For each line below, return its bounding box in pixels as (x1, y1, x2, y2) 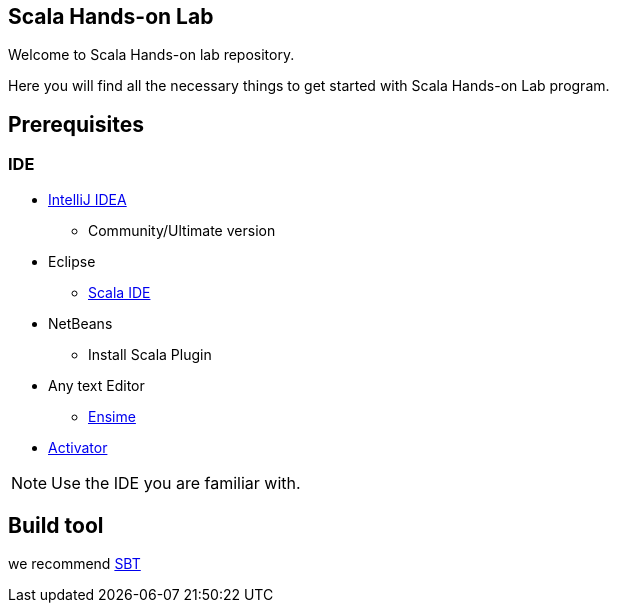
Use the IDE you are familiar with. (51, 472, 301, 493)
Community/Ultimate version (88, 221, 276, 239)
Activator (48, 438, 108, 456)
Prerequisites (8, 111, 144, 137)
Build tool (8, 513, 104, 539)
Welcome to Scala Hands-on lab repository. (8, 46, 295, 64)
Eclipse (48, 252, 96, 270)
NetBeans (48, 314, 113, 332)
